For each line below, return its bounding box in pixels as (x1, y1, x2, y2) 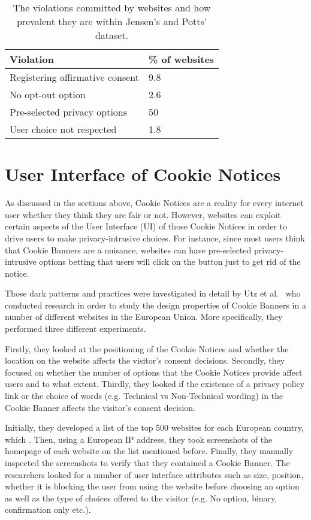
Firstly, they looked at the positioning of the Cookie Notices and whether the (5, 342, 289, 355)
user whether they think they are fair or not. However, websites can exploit (5, 208, 281, 220)
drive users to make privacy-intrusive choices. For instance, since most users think (5, 231, 305, 244)
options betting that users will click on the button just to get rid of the (39, 255, 301, 268)
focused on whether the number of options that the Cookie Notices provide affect (5, 365, 303, 378)
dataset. (95, 28, 129, 42)
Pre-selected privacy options (10, 105, 128, 119)
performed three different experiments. (5, 322, 146, 335)
